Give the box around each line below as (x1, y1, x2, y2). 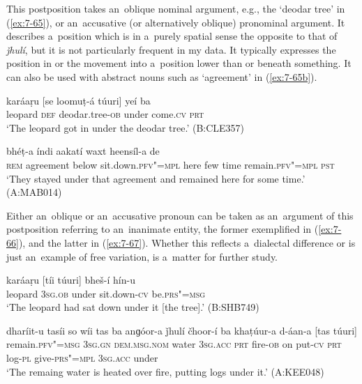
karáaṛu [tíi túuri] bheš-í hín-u (6, 272, 135, 287)
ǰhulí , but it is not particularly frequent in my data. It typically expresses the (6, 42, 336, 56)
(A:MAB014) (6, 185, 62, 199)
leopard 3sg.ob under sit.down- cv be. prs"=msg (6, 286, 206, 300)
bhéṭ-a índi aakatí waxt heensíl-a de (6, 144, 160, 158)
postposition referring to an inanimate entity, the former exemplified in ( (6, 222, 319, 236)
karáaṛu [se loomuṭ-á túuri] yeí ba (6, 93, 151, 107)
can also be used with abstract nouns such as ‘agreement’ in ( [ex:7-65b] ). (6, 69, 317, 84)
